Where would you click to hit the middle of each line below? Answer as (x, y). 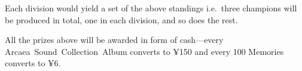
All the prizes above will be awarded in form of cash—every (114, 40)
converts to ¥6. (33, 63)
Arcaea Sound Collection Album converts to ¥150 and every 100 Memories (144, 51)
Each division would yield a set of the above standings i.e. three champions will (151, 8)
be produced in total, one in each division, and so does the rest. (121, 19)
